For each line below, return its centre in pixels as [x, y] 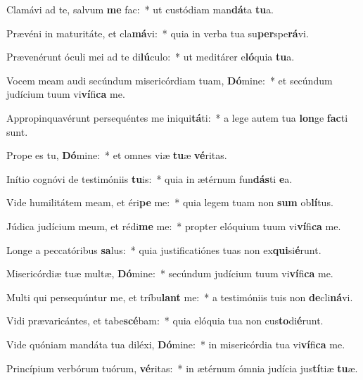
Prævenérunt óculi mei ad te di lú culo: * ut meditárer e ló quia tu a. [151, 57]
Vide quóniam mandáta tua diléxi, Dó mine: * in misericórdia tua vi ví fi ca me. [176, 344]
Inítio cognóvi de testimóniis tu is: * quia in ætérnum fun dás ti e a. [149, 178]
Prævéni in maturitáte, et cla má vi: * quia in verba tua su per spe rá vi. [158, 33]
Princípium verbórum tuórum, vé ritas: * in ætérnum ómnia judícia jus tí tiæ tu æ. [182, 368]
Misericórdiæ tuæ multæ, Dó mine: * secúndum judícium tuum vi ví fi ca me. [170, 273]
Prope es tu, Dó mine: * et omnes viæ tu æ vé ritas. [117, 155]
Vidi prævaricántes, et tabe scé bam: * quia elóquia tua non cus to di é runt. [165, 321]
